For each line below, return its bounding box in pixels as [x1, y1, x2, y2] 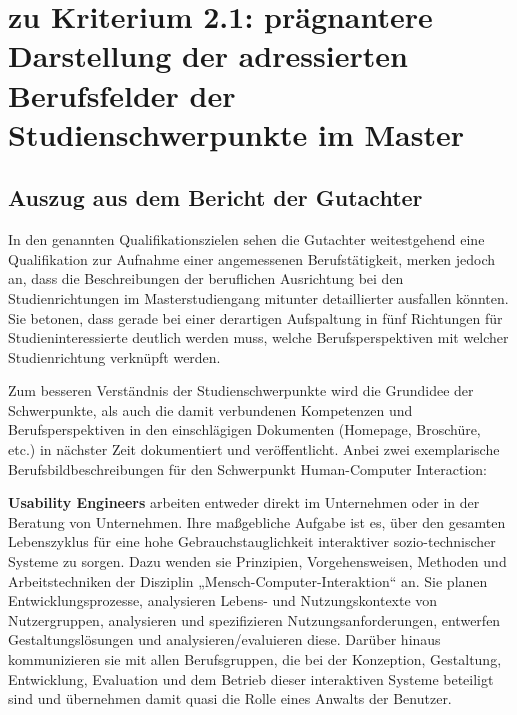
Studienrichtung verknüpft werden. [8, 346, 221, 367]
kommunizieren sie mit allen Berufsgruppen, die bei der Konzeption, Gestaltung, [8, 649, 502, 670]
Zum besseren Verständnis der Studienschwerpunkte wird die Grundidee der [8, 380, 474, 401]
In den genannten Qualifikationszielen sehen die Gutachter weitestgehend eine [8, 229, 485, 250]
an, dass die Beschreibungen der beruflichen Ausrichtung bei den [8, 268, 404, 289]
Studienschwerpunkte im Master [8, 113, 464, 154]
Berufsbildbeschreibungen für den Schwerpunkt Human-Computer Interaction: [8, 458, 487, 479]
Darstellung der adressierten [8, 35, 408, 76]
